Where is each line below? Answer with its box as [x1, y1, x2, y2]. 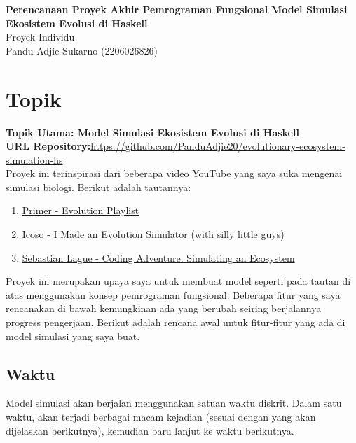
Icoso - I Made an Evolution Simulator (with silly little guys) [22, 227, 285, 241]
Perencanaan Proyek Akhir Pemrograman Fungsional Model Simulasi [6, 2, 348, 16]
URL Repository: [6, 139, 91, 153]
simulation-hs [6, 152, 63, 167]
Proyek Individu [6, 29, 75, 44]
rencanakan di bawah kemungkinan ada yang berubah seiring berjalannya [6, 301, 322, 316]
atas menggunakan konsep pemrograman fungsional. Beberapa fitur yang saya [6, 287, 341, 302]
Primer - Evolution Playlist [22, 203, 139, 218]
